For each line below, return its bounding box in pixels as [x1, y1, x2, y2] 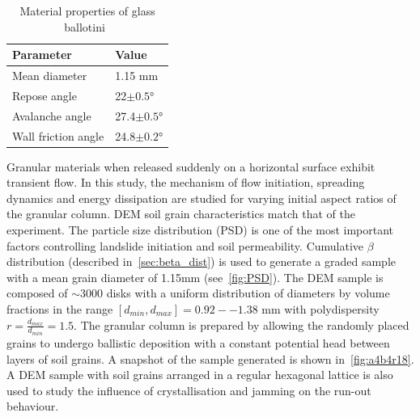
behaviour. [6, 398, 59, 415]
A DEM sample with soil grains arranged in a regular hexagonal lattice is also [6, 366, 393, 383]
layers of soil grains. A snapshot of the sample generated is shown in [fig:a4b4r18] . [6, 350, 414, 367]
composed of [6, 284, 68, 301]
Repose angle [12, 86, 77, 103]
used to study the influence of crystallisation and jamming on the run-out [6, 381, 371, 398]
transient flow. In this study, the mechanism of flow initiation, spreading [6, 174, 365, 191]
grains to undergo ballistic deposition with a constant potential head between [6, 335, 390, 352]
